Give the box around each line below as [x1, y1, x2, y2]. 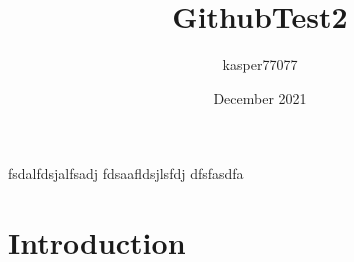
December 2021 [213, 87, 307, 108]
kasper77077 [222, 54, 298, 75]
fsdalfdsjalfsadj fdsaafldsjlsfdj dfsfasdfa [8, 163, 244, 184]
